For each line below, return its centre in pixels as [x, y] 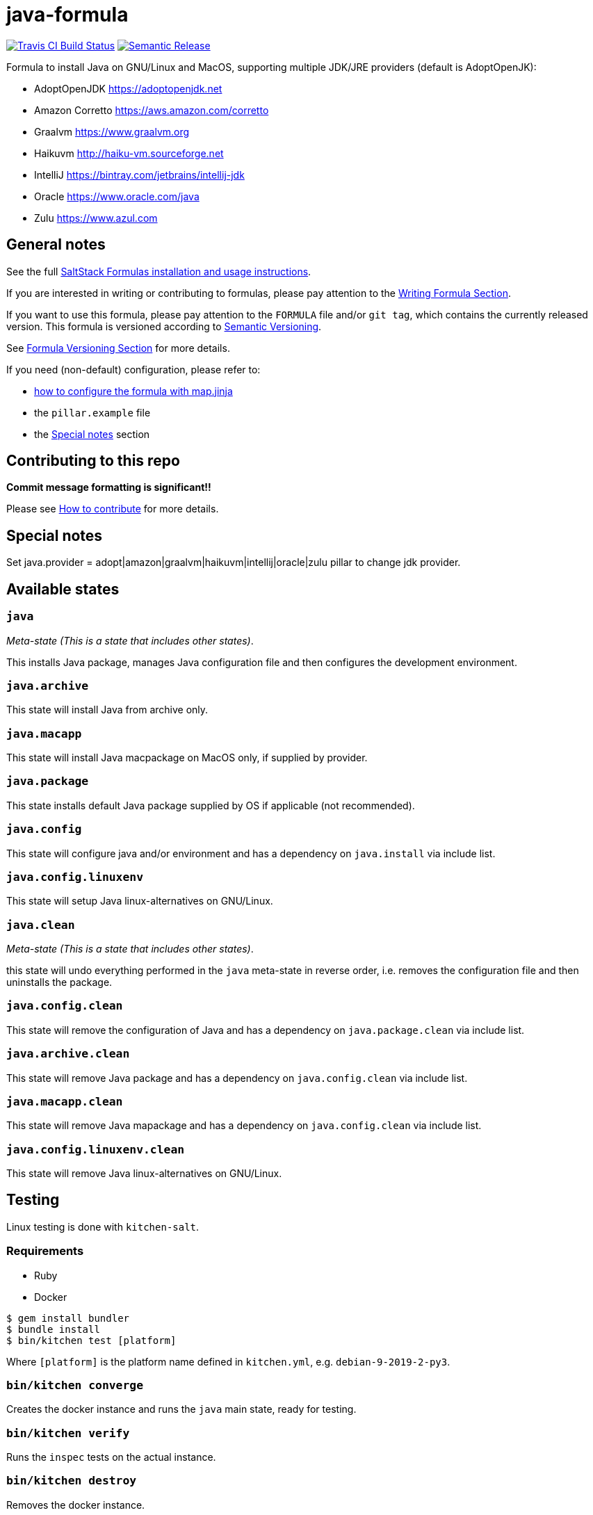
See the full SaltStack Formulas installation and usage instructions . [159, 271]
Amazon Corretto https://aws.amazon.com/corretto [152, 110]
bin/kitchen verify [68, 1433]
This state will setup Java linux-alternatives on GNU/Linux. [140, 901]
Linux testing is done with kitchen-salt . [103, 1226]
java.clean [41, 925]
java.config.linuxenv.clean [96, 1149]
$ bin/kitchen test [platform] [91, 1340]
